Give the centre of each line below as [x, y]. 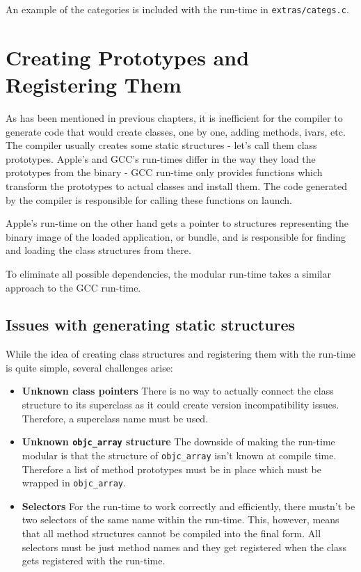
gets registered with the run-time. [94, 561]
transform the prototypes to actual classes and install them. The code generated [176, 185]
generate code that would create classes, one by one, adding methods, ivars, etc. [176, 131]
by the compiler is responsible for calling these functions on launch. [149, 199]
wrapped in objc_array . [74, 483]
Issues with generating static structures [151, 325]
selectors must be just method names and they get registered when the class [184, 547]
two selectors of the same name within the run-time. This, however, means [180, 519]
